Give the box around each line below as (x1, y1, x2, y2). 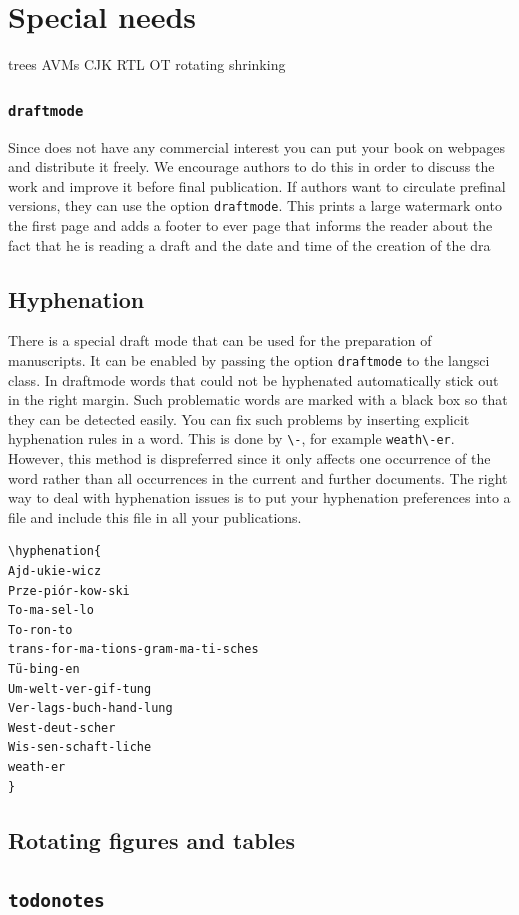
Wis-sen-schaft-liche (8, 740, 152, 755)
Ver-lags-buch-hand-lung (8, 701, 173, 716)
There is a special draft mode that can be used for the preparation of (8, 330, 432, 351)
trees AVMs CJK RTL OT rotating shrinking (8, 54, 286, 75)
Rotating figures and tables (8, 824, 295, 855)
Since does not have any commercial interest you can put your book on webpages (8, 136, 505, 157)
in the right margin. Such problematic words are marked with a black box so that (8, 389, 508, 410)
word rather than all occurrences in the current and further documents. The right (8, 467, 508, 488)
